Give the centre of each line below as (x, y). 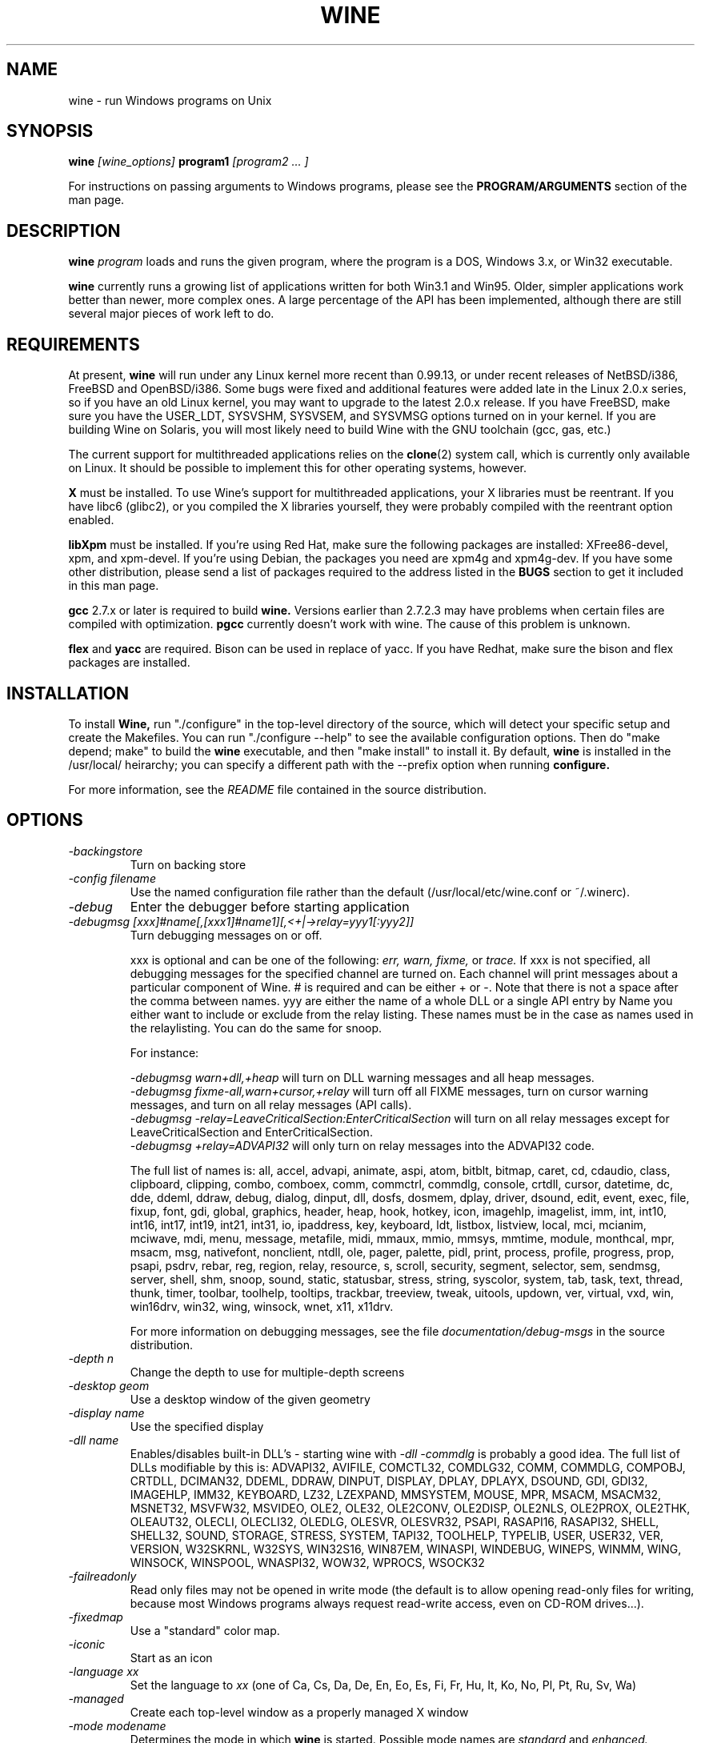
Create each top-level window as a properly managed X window (299, 1712)
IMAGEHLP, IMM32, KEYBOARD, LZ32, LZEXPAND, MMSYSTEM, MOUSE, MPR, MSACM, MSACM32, (396, 1494)
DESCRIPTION (64, 230)
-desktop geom (109, 1385)
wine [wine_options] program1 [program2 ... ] (188, 162)
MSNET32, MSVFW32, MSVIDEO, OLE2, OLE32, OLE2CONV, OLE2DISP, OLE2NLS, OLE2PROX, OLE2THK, (410, 1508)
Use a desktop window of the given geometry (250, 1399)
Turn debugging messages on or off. (226, 935)
